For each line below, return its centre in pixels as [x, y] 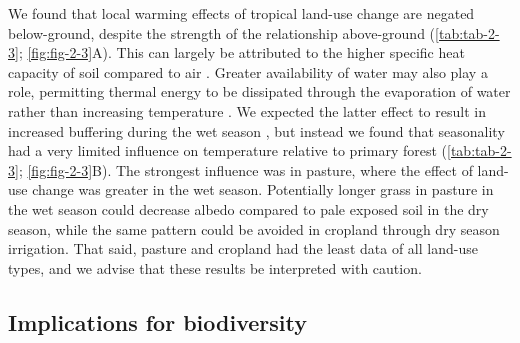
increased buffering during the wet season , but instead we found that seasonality [256, 130]
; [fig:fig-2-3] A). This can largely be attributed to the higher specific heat [241, 52]
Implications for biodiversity [157, 321]
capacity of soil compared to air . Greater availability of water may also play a [248, 71]
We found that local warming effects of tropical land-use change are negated [241, 13]
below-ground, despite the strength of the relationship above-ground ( [222, 32]
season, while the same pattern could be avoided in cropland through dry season [254, 228]
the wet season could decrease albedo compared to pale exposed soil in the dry [248, 208]
